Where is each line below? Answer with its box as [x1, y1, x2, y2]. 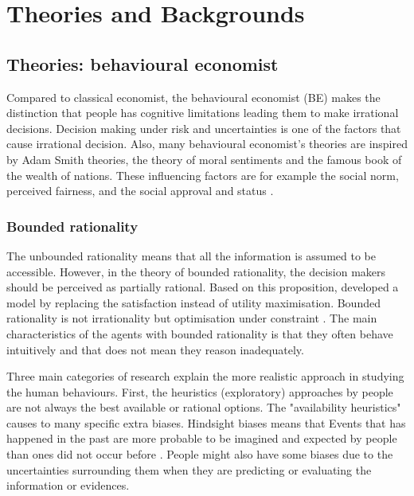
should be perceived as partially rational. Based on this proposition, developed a [6, 279, 399, 295]
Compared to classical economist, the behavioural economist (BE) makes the [6, 88, 381, 105]
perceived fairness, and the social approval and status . [6, 182, 274, 199]
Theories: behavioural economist [6, 51, 279, 76]
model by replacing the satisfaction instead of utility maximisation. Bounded [6, 294, 381, 310]
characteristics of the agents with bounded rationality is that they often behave [6, 325, 393, 342]
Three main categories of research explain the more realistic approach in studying [6, 368, 404, 385]
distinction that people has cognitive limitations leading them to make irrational [6, 104, 399, 121]
